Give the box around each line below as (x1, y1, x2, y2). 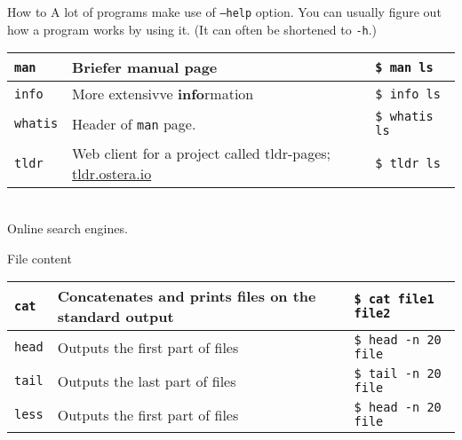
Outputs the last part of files (57, 370, 236, 391)
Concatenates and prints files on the (57, 286, 316, 307)
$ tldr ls (375, 156, 441, 171)
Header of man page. (72, 113, 196, 134)
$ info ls (375, 86, 441, 101)
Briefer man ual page (72, 57, 218, 78)
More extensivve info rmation (72, 83, 254, 105)
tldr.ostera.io (72, 163, 152, 185)
